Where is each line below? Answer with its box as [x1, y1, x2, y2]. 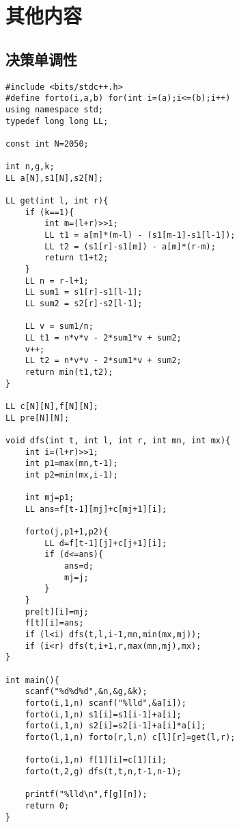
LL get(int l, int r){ [5, 196, 109, 206]
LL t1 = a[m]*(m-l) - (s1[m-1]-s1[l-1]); [44, 230, 236, 240]
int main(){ [5, 675, 59, 685]
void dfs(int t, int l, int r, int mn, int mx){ [5, 435, 231, 445]
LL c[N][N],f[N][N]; [5, 401, 99, 411]
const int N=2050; [5, 138, 89, 149]
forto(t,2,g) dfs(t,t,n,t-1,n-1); [25, 766, 182, 776]
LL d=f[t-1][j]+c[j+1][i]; [44, 538, 167, 548]
